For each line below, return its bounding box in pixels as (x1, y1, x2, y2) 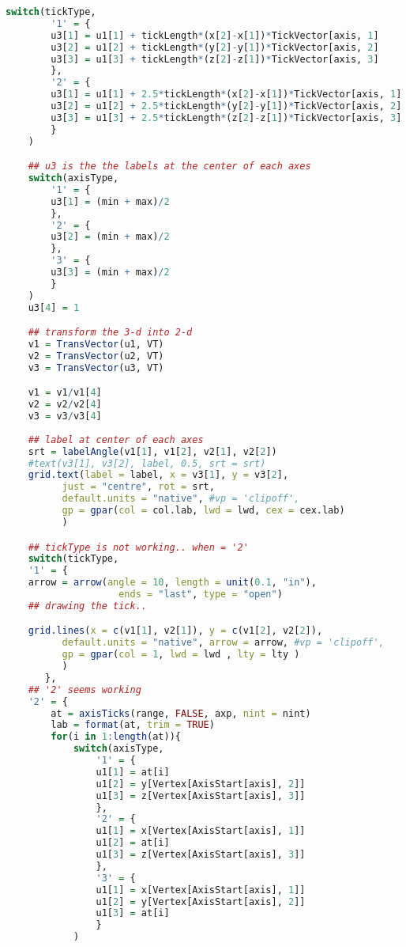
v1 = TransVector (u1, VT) (28, 339, 164, 350)
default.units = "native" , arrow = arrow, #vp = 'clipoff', (62, 637, 385, 649)
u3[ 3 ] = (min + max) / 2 (51, 267, 170, 278)
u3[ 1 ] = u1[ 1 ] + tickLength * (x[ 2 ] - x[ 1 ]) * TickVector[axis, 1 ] (51, 29, 379, 41)
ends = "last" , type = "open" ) (118, 589, 283, 600)
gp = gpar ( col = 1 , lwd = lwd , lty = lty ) (62, 649, 300, 661)
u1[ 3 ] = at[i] (96, 907, 170, 919)
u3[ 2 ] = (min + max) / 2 (51, 231, 170, 243)
